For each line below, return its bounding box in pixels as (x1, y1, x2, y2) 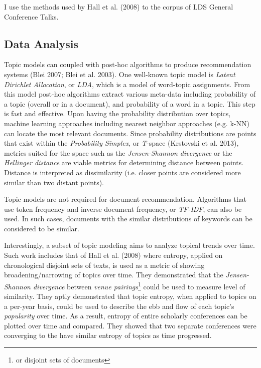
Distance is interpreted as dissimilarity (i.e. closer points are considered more (4, 167, 241, 177)
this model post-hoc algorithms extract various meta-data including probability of (4, 89, 256, 99)
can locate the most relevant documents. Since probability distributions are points (4, 128, 256, 138)
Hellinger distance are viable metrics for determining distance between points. (4, 157, 244, 168)
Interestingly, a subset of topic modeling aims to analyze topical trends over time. (4, 240, 255, 250)
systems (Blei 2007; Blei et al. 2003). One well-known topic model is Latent (4, 69, 235, 79)
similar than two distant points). (4, 177, 104, 187)
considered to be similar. (4, 223, 79, 233)
